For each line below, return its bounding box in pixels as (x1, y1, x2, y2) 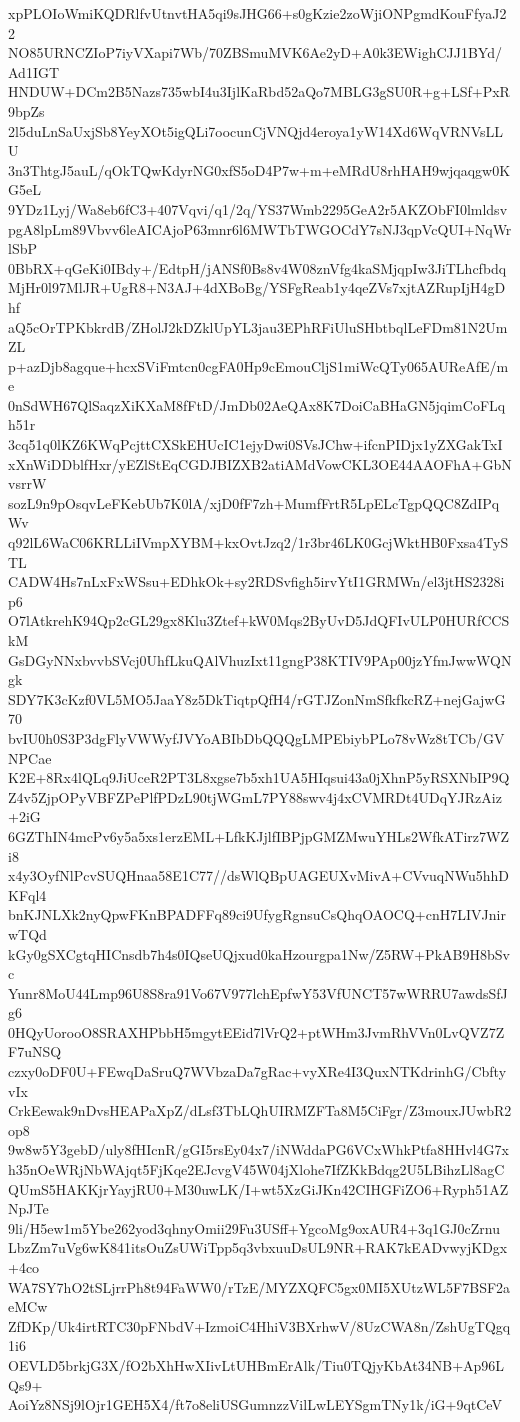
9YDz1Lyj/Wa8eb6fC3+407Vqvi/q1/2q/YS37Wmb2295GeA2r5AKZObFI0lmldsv (8, 198, 508, 219)
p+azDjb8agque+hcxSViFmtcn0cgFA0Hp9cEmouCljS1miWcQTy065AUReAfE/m (8, 355, 509, 376)
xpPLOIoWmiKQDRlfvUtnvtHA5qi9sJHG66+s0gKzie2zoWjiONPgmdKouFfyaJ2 (8, 3, 507, 23)
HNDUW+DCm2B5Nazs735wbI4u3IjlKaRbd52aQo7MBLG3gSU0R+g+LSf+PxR (8, 81, 510, 102)
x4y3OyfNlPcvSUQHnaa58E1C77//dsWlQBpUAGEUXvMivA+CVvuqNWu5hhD (8, 865, 509, 886)
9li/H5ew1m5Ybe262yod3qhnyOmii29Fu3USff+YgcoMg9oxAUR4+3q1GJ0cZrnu (8, 1217, 500, 1238)
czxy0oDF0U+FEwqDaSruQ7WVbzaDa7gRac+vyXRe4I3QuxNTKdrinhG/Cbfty (8, 1061, 507, 1082)
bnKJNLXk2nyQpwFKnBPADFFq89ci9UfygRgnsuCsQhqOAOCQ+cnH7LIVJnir (8, 904, 506, 925)
